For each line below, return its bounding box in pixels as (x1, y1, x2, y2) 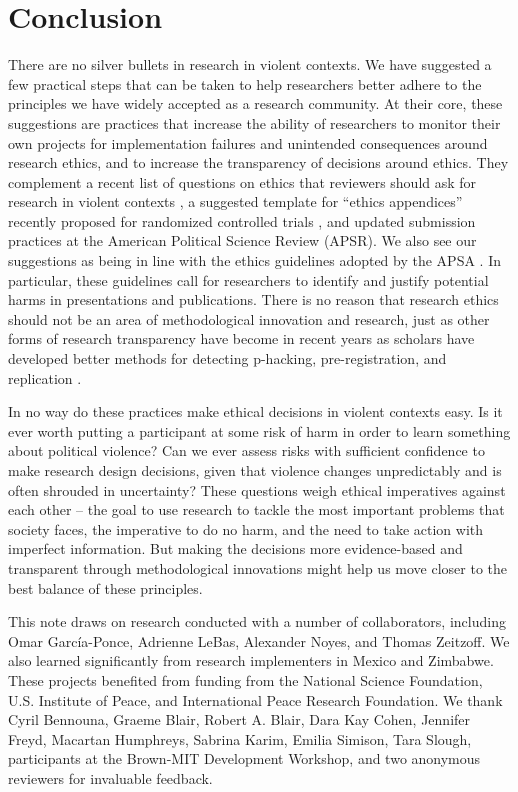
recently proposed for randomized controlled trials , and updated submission (8, 210, 476, 231)
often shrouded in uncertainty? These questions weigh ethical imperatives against (8, 479, 506, 500)
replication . (8, 367, 82, 388)
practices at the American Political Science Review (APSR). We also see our (8, 230, 477, 251)
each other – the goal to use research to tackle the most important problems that (8, 499, 505, 520)
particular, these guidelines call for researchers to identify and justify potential (8, 269, 489, 290)
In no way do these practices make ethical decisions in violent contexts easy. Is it (8, 401, 503, 422)
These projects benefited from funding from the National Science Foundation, (8, 669, 483, 690)
